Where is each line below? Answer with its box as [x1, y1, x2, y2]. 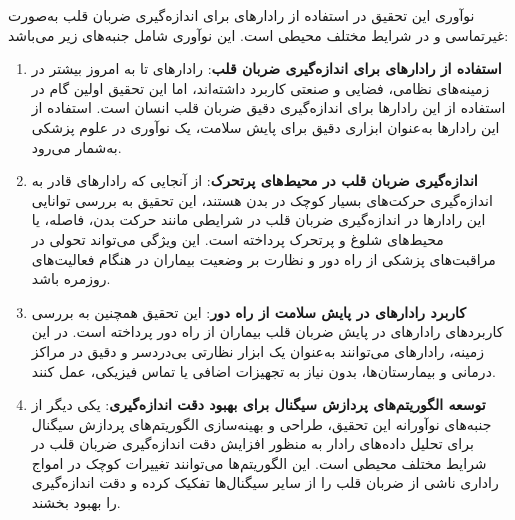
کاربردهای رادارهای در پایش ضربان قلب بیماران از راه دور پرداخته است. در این [31, 321, 504, 342]
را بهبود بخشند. [31, 492, 121, 513]
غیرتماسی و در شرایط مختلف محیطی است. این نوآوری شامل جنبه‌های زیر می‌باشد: [8, 24, 509, 45]
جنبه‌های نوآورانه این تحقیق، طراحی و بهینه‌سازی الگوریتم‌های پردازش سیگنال [31, 413, 492, 434]
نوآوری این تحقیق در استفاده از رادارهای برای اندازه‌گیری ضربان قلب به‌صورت [8, 5, 475, 25]
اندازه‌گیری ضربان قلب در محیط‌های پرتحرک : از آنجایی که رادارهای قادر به [31, 170, 478, 191]
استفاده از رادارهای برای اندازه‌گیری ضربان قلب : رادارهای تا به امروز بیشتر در [31, 58, 502, 79]
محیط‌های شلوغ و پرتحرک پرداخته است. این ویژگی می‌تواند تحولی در [31, 228, 444, 249]
